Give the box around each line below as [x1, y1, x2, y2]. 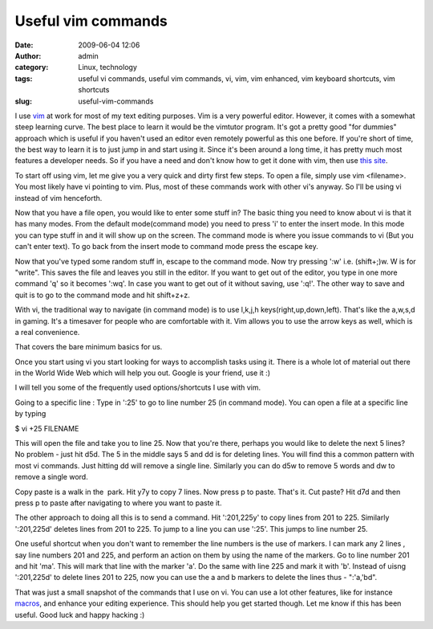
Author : [14, 51, 42, 60]
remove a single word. [14, 472, 88, 482]
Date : [14, 40, 34, 50]
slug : [14, 96, 32, 106]
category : [14, 63, 49, 72]
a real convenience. [14, 327, 80, 337]
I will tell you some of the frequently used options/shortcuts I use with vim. [14, 382, 261, 393]
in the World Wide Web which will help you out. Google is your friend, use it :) [14, 368, 270, 378]
